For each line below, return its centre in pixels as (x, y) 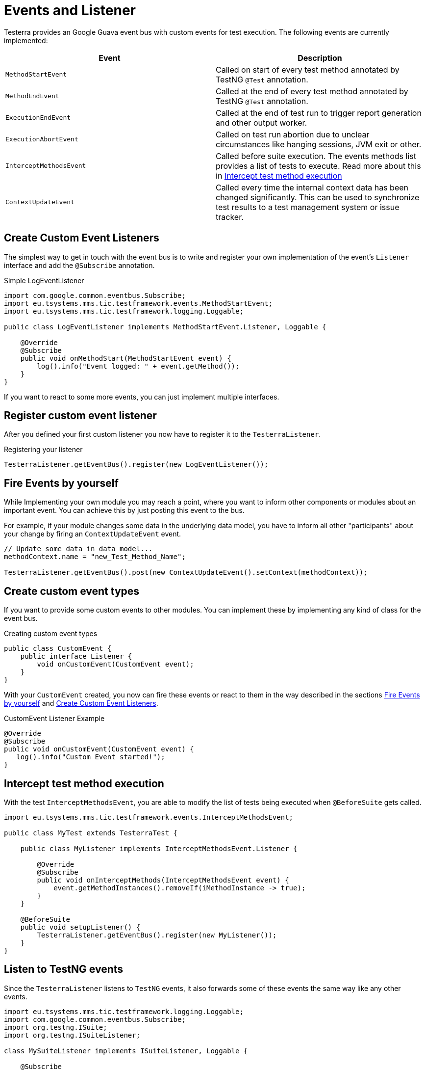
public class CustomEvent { (58, 649)
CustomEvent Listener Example (54, 719)
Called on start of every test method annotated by (308, 69)
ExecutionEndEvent (38, 118)
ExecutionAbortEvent (42, 139)
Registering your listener (43, 450)
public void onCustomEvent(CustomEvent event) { (99, 749)
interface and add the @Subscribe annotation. (79, 265)
